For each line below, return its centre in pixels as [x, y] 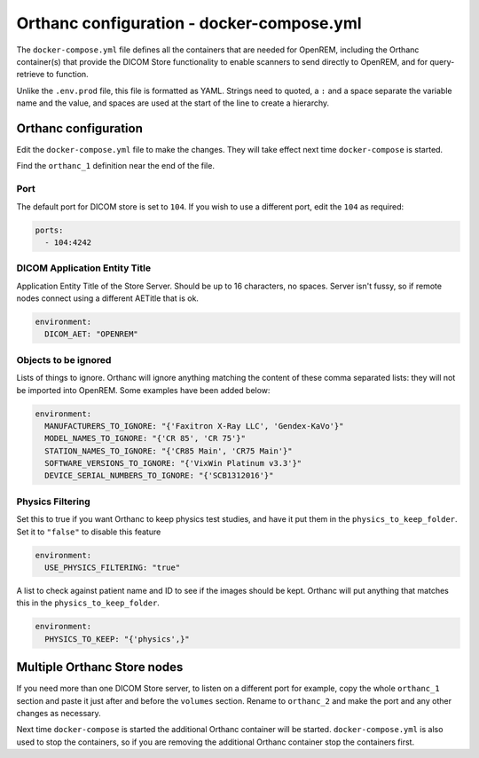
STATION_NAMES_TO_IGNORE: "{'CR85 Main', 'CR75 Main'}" [169, 451]
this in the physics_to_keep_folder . [88, 603]
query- [442, 61]
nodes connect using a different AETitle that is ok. [108, 298]
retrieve [31, 75]
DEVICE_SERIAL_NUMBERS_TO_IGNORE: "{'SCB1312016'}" [159, 476]
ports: [49, 230]
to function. [67, 75]
